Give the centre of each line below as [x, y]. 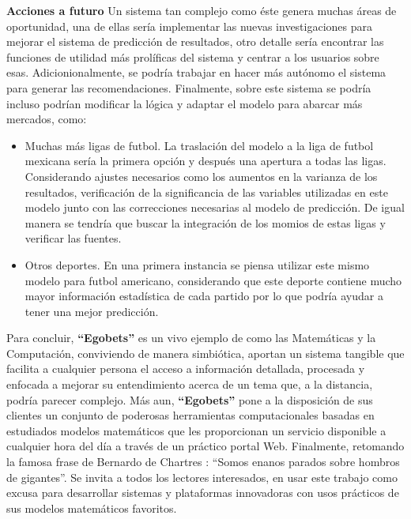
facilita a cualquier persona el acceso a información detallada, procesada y [186, 369]
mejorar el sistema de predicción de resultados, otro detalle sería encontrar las [195, 41]
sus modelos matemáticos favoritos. [92, 508]
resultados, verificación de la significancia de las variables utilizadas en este [206, 192]
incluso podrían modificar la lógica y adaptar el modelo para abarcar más [185, 103]
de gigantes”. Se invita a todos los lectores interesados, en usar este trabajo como [202, 477]
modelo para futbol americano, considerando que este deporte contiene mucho [213, 280]
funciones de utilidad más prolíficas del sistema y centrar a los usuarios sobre [193, 56]
